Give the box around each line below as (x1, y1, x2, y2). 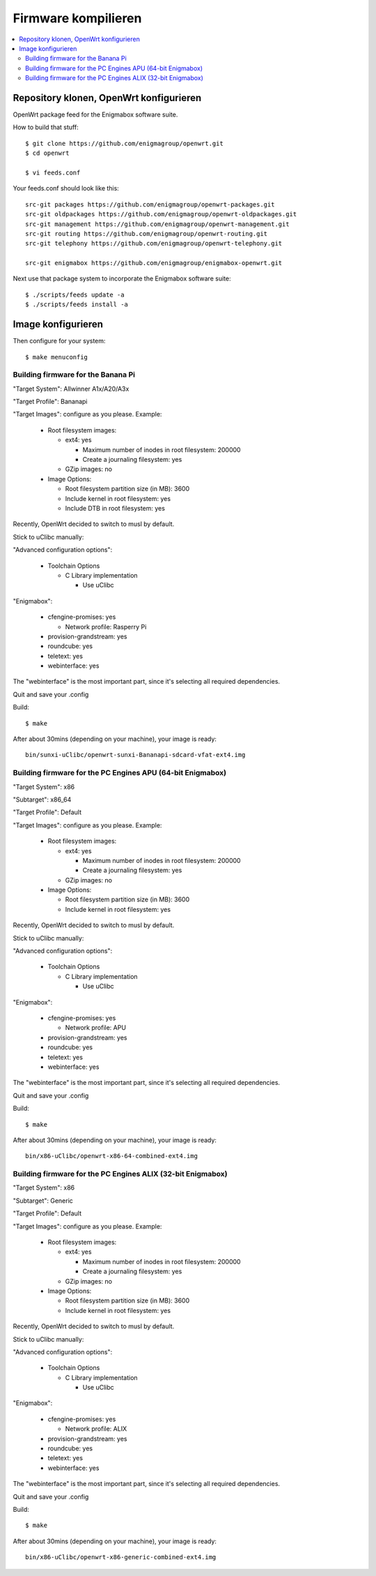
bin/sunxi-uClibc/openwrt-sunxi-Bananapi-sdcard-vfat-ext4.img (25, 751, 246, 759)
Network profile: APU (65, 1023, 127, 1032)
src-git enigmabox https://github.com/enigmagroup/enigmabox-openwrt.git (25, 259, 283, 267)
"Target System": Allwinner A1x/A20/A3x (13, 384, 130, 393)
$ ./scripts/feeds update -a (25, 290, 125, 299)
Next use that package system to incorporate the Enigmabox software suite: (13, 274, 231, 283)
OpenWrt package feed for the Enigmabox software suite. (13, 110, 178, 119)
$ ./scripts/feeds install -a (25, 301, 129, 308)
